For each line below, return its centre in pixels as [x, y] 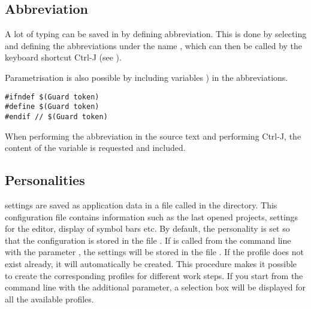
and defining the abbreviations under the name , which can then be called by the [154, 45]
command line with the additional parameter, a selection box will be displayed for [155, 287]
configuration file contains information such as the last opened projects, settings [152, 216]
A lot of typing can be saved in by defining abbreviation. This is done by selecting [156, 34]
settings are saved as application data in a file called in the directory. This [141, 205]
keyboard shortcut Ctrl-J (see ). [63, 57]
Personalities [45, 180]
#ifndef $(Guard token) [52, 97]
